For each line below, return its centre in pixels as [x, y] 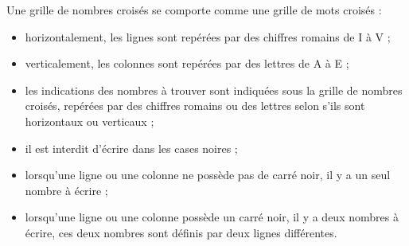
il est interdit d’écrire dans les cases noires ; [131, 148]
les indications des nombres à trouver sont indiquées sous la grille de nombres [214, 90]
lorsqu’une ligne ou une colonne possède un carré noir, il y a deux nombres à [212, 217]
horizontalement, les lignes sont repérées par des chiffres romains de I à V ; [208, 36]
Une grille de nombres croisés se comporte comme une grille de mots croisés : [194, 10]
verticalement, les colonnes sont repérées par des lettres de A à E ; [187, 63]
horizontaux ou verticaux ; [90, 121]
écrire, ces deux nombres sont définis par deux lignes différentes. [181, 232]
